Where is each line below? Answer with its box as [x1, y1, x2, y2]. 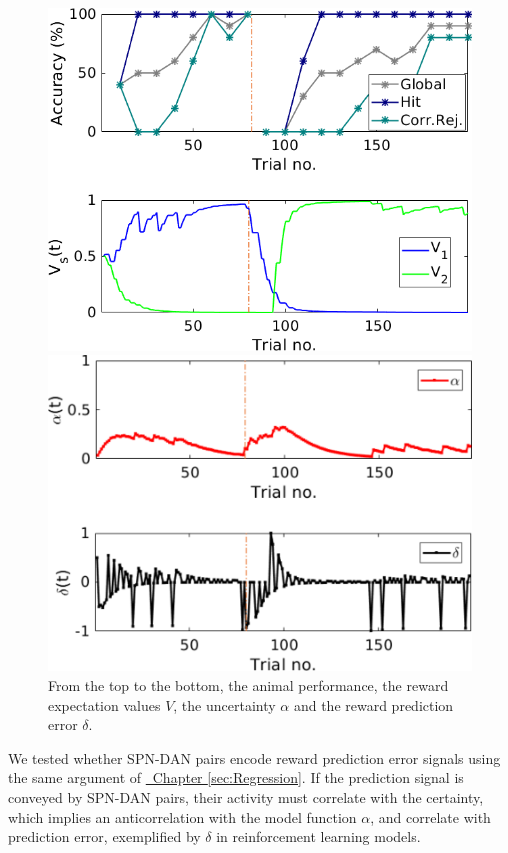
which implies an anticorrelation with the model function [8, 806, 357, 827]
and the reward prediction [293, 694, 454, 715]
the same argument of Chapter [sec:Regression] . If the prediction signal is [8, 767, 464, 788]
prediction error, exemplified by [8, 826, 201, 847]
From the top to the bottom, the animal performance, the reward [48, 675, 449, 696]
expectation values [48, 694, 161, 715]
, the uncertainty [173, 694, 276, 715]
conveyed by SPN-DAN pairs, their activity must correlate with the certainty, [8, 787, 484, 807]
